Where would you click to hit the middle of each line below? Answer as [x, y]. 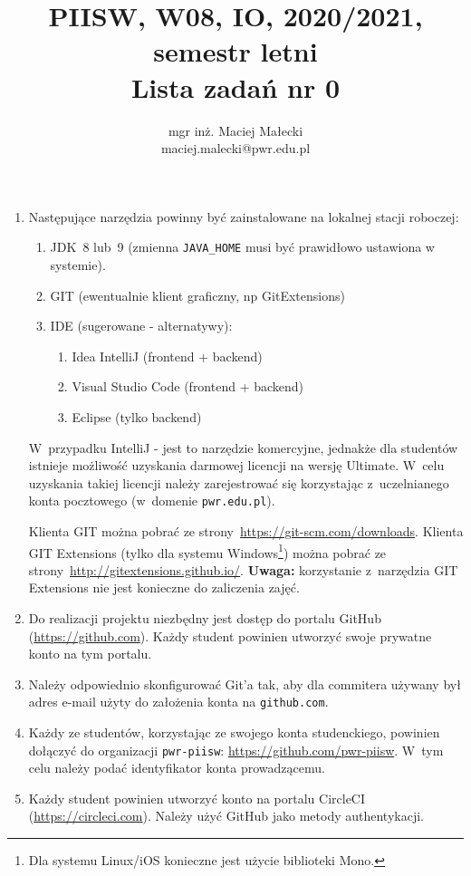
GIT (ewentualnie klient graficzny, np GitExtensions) [197, 295]
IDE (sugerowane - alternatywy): [141, 326]
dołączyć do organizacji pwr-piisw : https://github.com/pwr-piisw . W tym [236, 750]
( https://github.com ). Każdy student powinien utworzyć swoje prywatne [230, 635]
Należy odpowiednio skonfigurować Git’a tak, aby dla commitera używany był [245, 683]
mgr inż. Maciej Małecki [235, 130]
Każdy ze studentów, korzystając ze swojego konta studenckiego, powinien [234, 732]
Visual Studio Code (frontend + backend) [188, 386]
